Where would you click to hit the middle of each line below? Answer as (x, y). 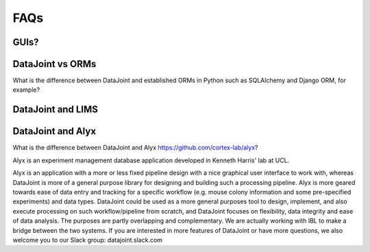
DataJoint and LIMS (56, 110)
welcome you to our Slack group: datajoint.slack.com (88, 240)
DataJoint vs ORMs (54, 64)
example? (26, 90)
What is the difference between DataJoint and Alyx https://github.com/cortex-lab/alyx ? (135, 148)
